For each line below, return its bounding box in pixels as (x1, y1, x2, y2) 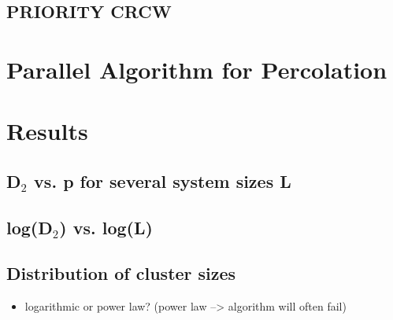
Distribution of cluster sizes (6, 261, 236, 285)
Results (6, 115, 88, 147)
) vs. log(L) (59, 215, 153, 239)
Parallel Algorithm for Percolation (6, 53, 387, 85)
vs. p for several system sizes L (34, 168, 291, 193)
